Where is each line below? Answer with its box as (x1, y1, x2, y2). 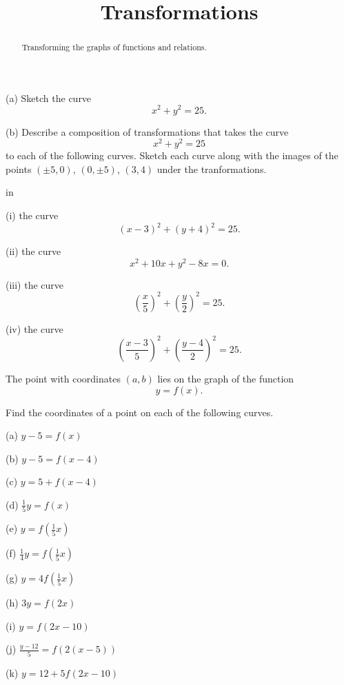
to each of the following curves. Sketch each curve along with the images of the (6, 148, 338, 163)
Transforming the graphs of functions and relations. (21, 41, 207, 53)
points (6, 161, 32, 176)
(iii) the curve (6, 277, 64, 292)
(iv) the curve (6, 321, 63, 336)
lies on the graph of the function (157, 371, 294, 385)
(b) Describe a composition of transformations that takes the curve (6, 124, 289, 139)
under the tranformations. (156, 161, 267, 176)
